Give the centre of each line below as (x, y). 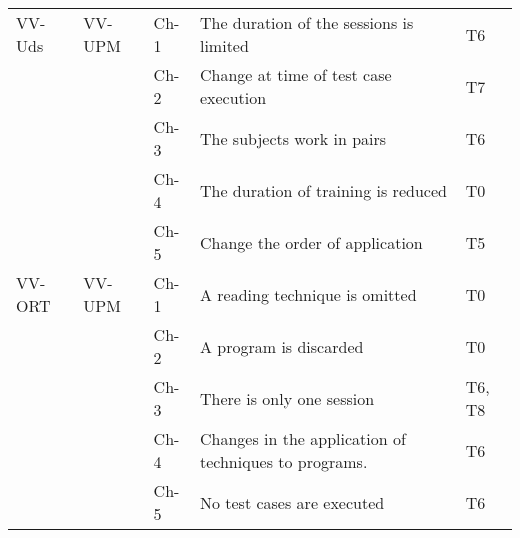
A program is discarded (281, 346)
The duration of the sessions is (306, 22)
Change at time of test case (295, 74)
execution (233, 97)
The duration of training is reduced (323, 190)
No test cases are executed (292, 502)
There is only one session (287, 398)
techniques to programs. (283, 461)
